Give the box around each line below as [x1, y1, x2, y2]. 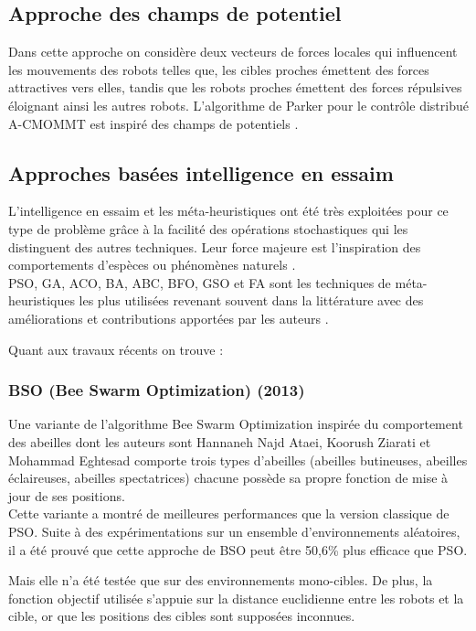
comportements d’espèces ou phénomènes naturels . [8, 255, 296, 274]
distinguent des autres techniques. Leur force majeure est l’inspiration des [8, 237, 421, 256]
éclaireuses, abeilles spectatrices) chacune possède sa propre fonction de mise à [8, 468, 449, 487]
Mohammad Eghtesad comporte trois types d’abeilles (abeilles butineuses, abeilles [8, 450, 468, 469]
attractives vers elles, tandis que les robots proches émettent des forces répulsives [8, 78, 462, 97]
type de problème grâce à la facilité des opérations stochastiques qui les [8, 219, 408, 238]
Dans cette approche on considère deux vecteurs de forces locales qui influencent [8, 42, 458, 61]
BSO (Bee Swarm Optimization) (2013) [8, 379, 305, 401]
